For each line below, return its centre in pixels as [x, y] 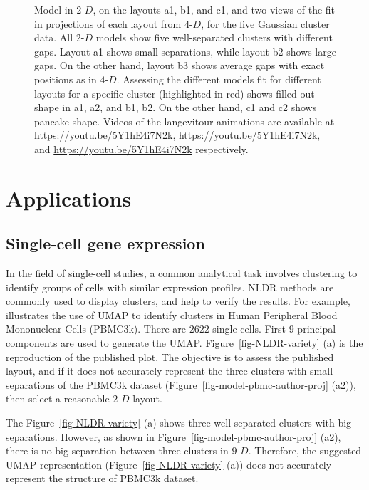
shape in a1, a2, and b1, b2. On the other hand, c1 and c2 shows [176, 107]
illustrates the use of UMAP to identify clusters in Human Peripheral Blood [172, 314]
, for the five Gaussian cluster [265, 23]
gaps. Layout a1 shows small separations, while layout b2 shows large [185, 51]
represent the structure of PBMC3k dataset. [102, 478]
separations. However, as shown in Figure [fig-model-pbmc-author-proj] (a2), [173, 436]
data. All [54, 37]
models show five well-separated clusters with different [214, 37]
